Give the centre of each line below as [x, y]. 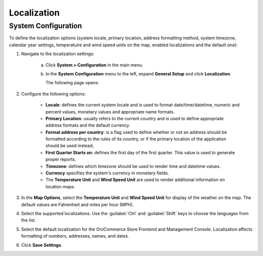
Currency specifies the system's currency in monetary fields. [107, 173]
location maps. [60, 186]
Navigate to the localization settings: [58, 54]
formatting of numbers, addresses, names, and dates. [75, 236]
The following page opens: [72, 83]
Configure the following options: [54, 94]
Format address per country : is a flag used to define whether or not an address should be [136, 132]
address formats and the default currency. [88, 125]
